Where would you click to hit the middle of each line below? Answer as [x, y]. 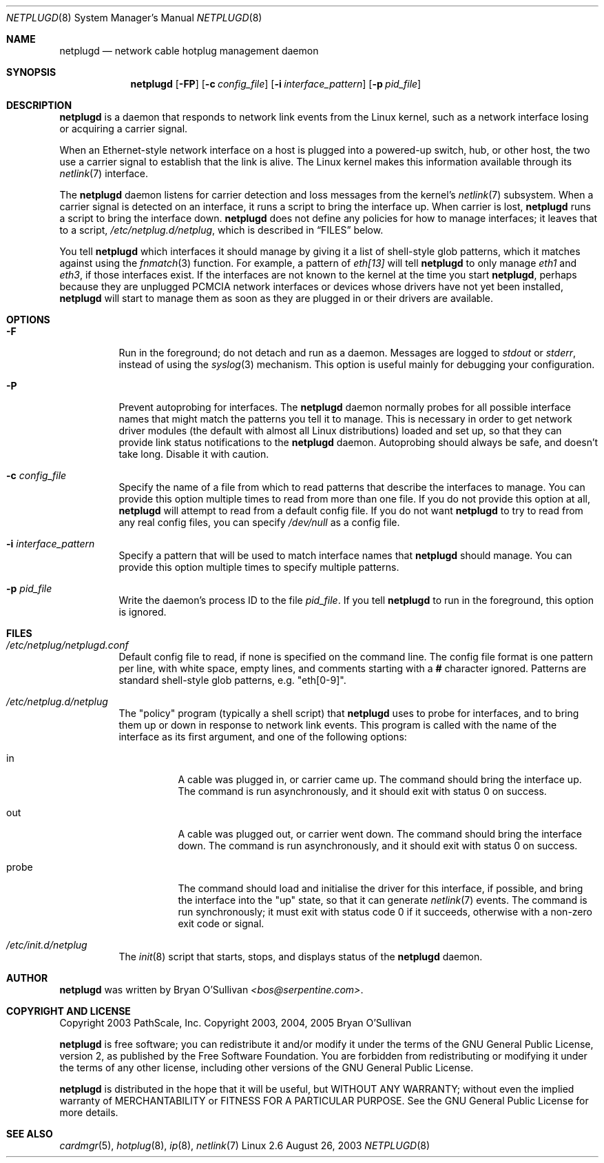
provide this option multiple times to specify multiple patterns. [259, 567]
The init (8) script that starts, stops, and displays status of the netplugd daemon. [301, 957]
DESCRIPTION [39, 105]
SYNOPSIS [31, 72]
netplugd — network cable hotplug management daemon [189, 51]
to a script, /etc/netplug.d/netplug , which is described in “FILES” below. [221, 230]
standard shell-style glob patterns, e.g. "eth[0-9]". [232, 680]
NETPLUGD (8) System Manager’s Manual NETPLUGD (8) [134, 18]
